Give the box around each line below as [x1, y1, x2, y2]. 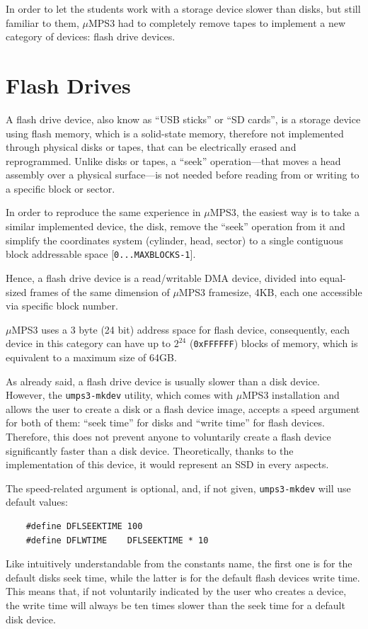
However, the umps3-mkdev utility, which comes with [6, 387, 234, 402]
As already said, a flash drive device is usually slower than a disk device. [6, 373, 320, 388]
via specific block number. [6, 298, 118, 313]
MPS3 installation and [242, 387, 340, 402]
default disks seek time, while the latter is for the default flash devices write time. [6, 569, 360, 584]
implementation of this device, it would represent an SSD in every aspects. [6, 457, 329, 472]
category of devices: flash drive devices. [6, 29, 176, 44]
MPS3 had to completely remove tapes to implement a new [88, 15, 346, 30]
